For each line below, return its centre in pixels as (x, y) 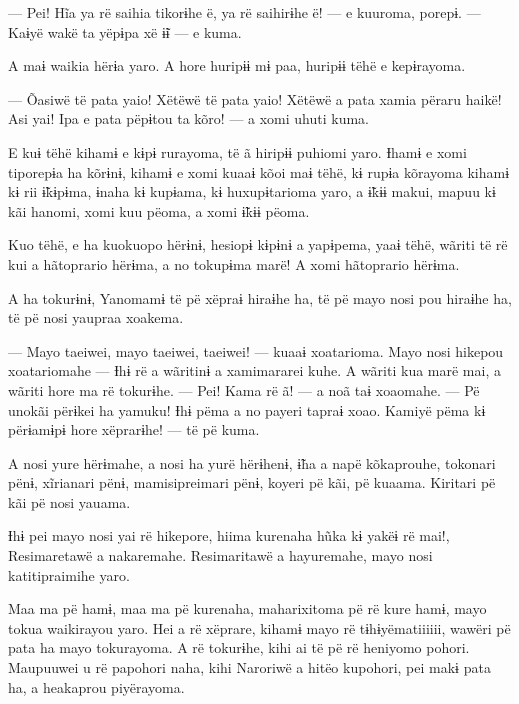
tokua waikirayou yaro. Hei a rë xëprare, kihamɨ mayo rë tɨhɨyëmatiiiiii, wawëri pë (259, 627)
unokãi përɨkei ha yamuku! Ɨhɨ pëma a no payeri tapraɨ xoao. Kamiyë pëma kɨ (247, 409)
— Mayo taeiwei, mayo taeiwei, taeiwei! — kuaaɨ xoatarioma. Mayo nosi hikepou (256, 350)
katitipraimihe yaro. (69, 574)
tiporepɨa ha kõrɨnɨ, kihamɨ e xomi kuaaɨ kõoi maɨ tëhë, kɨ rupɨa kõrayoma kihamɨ (259, 171)
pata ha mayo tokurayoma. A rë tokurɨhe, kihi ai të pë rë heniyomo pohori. (239, 647)
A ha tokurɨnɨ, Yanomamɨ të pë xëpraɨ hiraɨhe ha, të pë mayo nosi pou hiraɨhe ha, (260, 297)
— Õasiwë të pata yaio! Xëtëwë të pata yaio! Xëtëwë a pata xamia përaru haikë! (255, 98)
